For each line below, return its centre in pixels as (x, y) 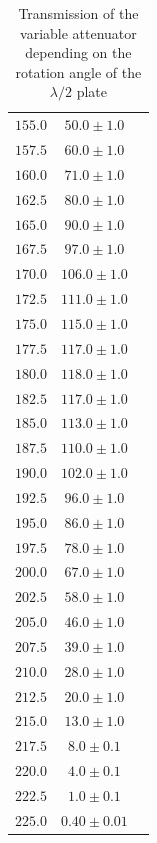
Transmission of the (78, 13)
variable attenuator (78, 32)
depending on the (78, 52)
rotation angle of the (78, 71)
